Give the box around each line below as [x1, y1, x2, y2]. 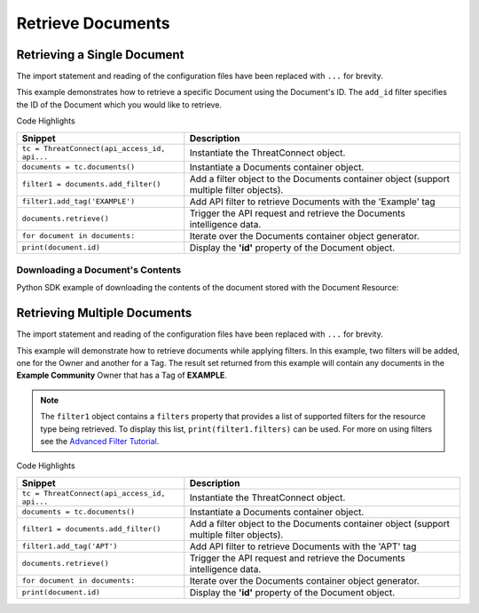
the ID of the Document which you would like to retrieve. [16, 99, 222, 110]
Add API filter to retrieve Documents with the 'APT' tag [189, 540, 417, 553]
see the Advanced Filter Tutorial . [40, 436, 160, 447]
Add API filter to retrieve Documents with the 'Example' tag [189, 195, 436, 208]
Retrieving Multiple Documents [16, 306, 192, 321]
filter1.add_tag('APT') [21, 542, 118, 551]
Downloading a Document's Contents [16, 264, 182, 275]
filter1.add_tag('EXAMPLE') [21, 196, 136, 206]
